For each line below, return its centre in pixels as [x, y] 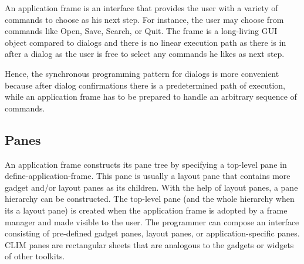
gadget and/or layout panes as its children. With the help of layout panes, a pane [151, 187]
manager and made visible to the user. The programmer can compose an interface [152, 221]
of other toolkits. [35, 256]
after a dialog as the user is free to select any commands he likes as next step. [145, 54]
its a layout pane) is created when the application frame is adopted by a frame [146, 210]
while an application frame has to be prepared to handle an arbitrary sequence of [151, 97]
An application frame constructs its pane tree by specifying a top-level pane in [146, 164]
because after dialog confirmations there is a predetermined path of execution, [145, 85]
